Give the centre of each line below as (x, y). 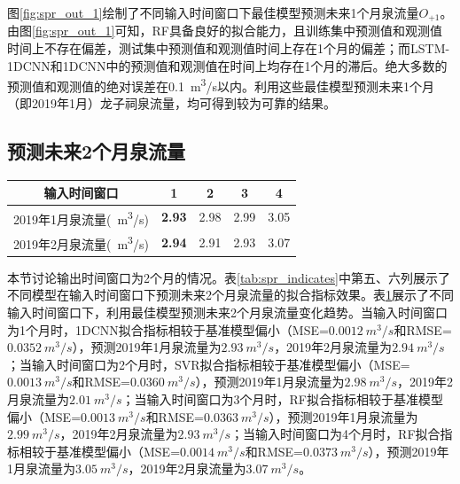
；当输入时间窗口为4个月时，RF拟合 (335, 434)
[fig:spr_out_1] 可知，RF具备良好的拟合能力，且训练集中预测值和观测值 (237, 31)
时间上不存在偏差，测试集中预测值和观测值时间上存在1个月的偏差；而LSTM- (229, 48)
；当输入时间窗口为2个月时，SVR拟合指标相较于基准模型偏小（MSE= (209, 364)
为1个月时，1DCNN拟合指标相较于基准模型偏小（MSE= (168, 329)
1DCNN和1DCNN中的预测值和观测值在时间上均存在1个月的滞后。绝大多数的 (227, 65)
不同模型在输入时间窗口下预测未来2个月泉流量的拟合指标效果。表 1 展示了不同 (230, 295)
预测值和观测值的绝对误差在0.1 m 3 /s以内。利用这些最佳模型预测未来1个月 (221, 85)
